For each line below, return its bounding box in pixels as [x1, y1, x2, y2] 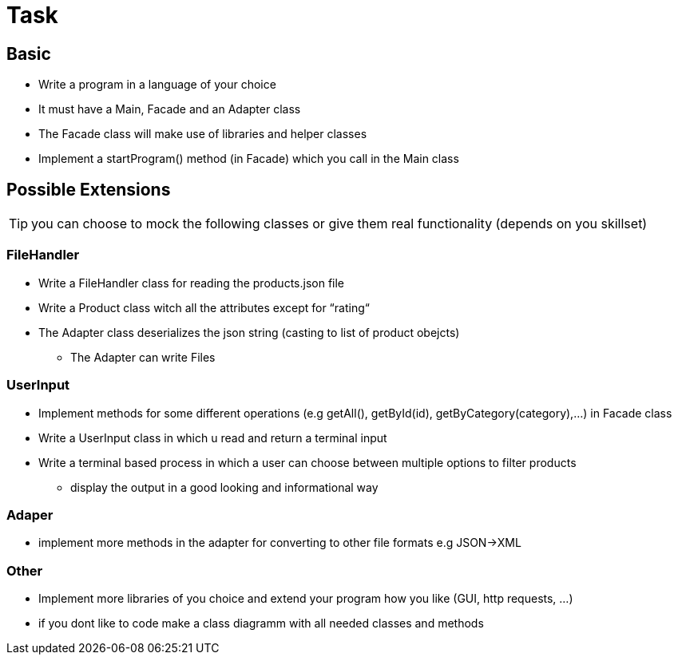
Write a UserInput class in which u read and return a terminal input [38, 430, 387, 445]
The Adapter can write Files [70, 350, 216, 364]
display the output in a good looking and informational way [70, 480, 379, 494]
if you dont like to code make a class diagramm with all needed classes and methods [38, 616, 484, 631]
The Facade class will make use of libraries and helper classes [38, 127, 367, 141]
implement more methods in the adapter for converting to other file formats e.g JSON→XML [38, 536, 521, 550]
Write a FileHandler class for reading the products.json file [38, 275, 345, 290]
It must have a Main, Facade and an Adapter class [38, 102, 301, 117]
